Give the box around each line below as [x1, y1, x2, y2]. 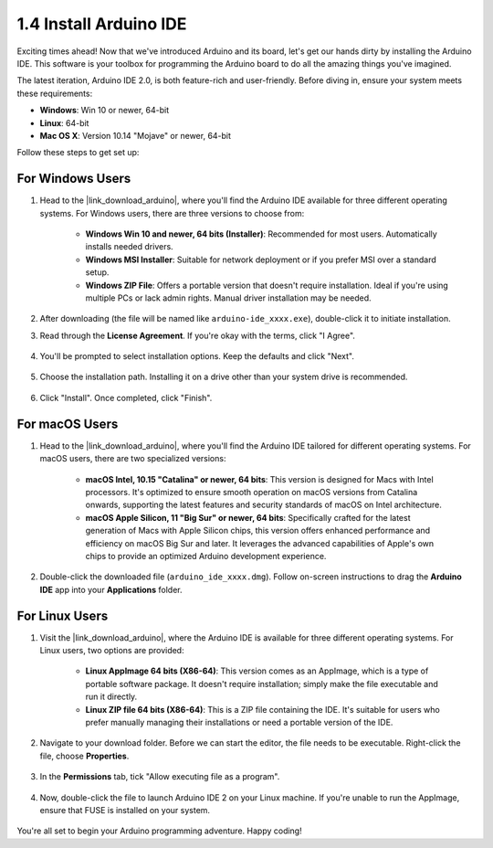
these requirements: [16, 88, 93, 99]
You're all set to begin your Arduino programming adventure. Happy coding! [16, 825, 302, 836]
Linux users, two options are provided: [39, 644, 184, 655]
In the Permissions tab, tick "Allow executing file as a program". [39, 771, 280, 782]
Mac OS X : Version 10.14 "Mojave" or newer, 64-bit [39, 130, 232, 141]
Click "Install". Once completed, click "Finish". [39, 392, 213, 403]
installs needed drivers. [85, 241, 173, 252]
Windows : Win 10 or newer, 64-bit [39, 105, 170, 116]
